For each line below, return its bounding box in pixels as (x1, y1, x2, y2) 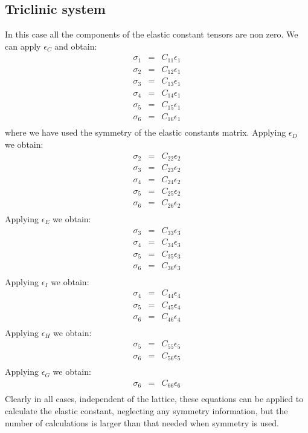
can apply (5, 39, 41, 52)
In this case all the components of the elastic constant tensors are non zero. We (5, 28, 298, 41)
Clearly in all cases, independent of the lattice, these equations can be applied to (5, 392, 304, 405)
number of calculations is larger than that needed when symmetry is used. (5, 416, 279, 429)
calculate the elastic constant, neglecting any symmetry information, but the (5, 404, 288, 417)
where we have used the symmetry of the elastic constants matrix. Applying (5, 126, 286, 139)
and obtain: (54, 39, 97, 52)
